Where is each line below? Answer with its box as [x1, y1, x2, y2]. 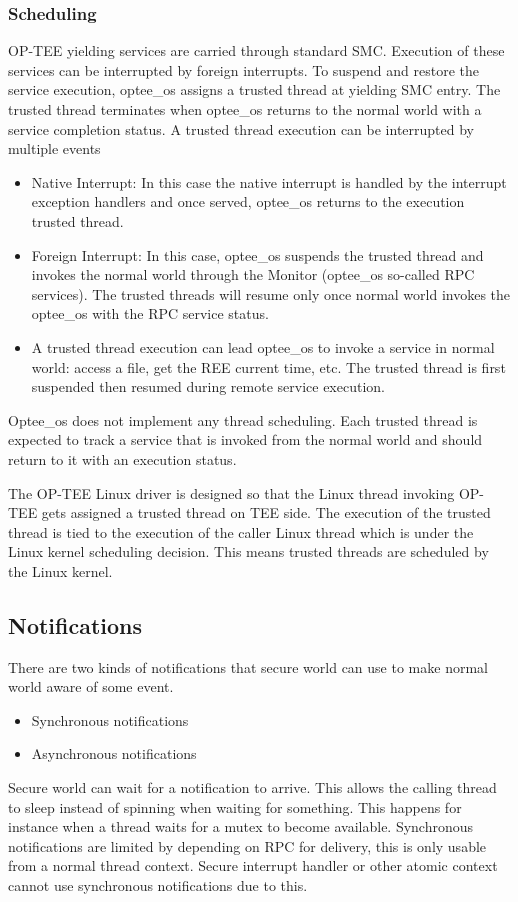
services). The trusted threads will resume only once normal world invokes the [31, 283, 511, 304]
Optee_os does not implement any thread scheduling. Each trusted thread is [8, 409, 478, 430]
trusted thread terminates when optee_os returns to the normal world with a [8, 99, 482, 119]
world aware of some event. [8, 676, 174, 697]
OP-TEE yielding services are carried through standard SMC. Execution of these [8, 40, 505, 61]
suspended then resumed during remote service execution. [31, 376, 385, 397]
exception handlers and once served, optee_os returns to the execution [31, 191, 465, 212]
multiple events [8, 138, 101, 159]
